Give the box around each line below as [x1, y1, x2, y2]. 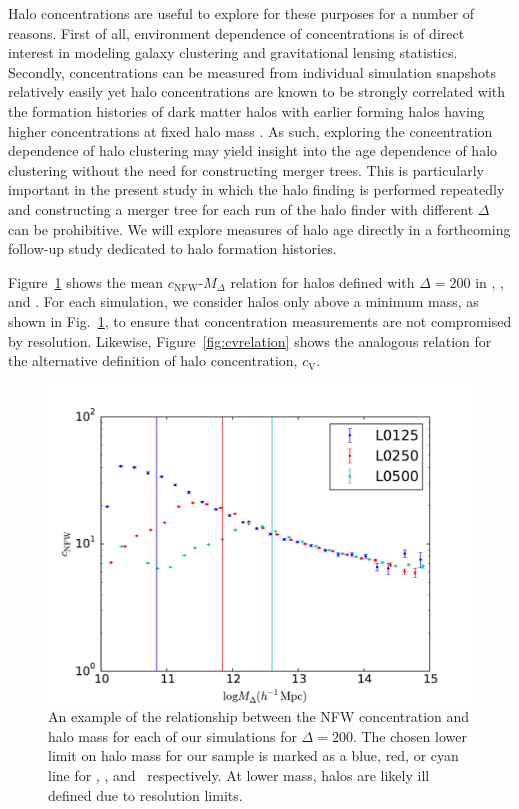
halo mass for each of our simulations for [48, 725, 297, 746]
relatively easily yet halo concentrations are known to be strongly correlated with [8, 81, 506, 102]
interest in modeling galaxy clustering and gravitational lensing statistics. [8, 42, 458, 63]
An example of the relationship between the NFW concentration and [48, 706, 470, 727]
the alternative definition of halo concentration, [8, 350, 298, 371]
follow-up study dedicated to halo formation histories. [8, 238, 337, 259]
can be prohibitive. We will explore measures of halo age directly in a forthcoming [8, 218, 511, 239]
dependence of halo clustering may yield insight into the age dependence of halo [8, 140, 498, 161]
